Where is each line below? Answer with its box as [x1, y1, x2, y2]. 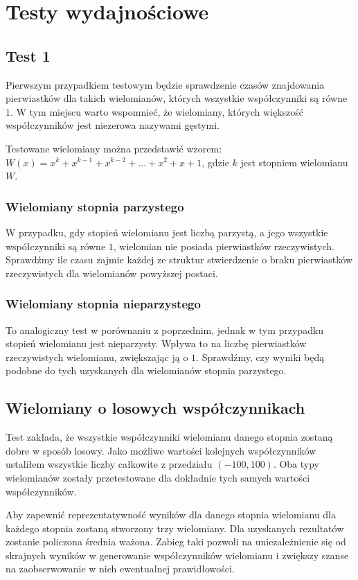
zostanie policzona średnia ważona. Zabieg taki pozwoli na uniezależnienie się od [6, 534, 346, 549]
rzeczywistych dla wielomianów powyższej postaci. [6, 265, 218, 280]
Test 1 [6, 44, 51, 66]
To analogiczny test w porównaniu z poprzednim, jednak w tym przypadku [6, 322, 324, 337]
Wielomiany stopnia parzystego [6, 197, 184, 215]
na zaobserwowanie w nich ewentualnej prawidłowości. [6, 561, 235, 576]
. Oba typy [273, 457, 320, 471]
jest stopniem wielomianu [240, 155, 348, 169]
